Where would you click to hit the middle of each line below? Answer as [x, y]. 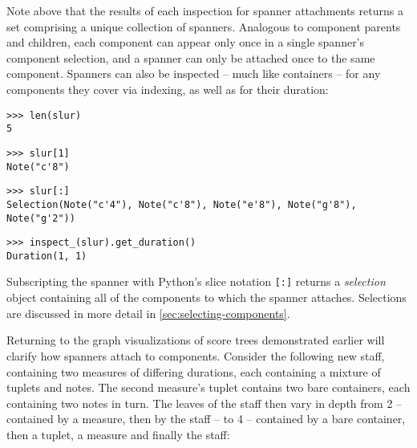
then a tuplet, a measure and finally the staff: [118, 434]
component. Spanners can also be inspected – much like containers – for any [194, 73]
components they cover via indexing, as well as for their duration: [168, 89]
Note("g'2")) [41, 218]
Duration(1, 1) [47, 256]
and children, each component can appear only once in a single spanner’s [186, 42]
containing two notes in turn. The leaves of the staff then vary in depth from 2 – [204, 403]
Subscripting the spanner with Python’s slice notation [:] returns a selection [196, 281]
